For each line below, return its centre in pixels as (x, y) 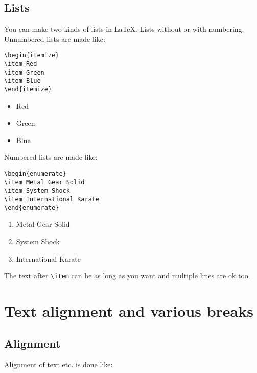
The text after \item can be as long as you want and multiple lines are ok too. (127, 276)
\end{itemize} (28, 90)
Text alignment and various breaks (129, 310)
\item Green (24, 72)
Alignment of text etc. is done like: (59, 365)
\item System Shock (37, 191)
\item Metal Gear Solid (44, 182)
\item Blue (22, 81)
